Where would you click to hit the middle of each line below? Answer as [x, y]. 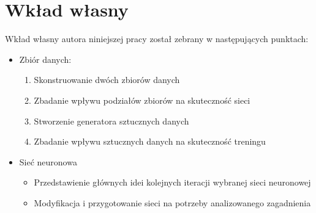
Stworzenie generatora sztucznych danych [111, 121]
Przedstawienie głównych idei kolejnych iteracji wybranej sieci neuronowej [172, 182]
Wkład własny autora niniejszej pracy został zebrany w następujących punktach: [157, 39]
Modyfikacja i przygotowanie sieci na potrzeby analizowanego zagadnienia [172, 202]
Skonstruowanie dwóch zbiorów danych [107, 80]
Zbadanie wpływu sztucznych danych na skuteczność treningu [150, 141]
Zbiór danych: [45, 59]
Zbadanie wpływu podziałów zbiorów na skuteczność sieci [142, 100]
